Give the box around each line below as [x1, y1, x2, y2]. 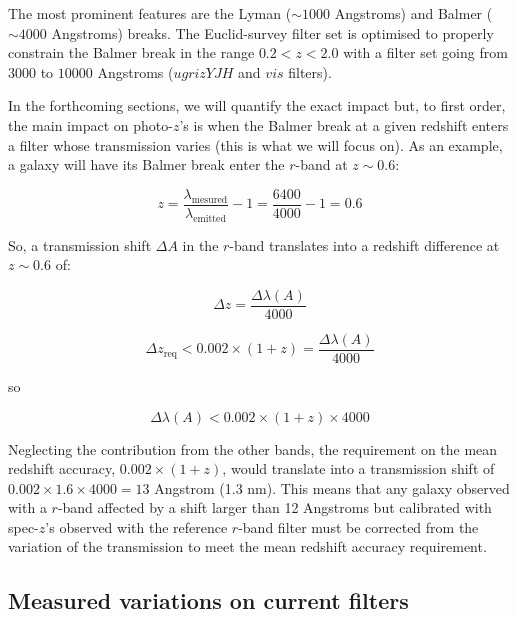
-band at [295, 154, 348, 175]
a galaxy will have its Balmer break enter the [8, 154, 285, 175]
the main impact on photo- [8, 114, 173, 135]
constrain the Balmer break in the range [8, 42, 255, 63]
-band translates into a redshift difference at [229, 234, 500, 255]
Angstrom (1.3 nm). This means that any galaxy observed [154, 477, 510, 498]
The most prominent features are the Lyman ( [8, 3, 292, 23]
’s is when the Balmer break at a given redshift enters [179, 114, 509, 135]
